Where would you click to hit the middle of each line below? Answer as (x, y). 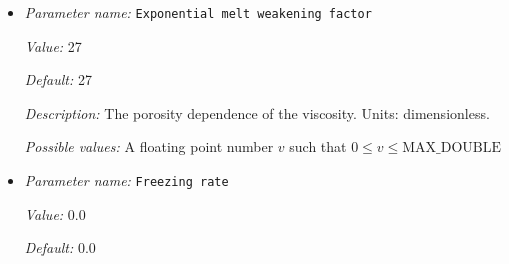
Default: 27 (58, 79)
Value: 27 (53, 45)
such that (318, 146)
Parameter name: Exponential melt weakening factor (198, 12)
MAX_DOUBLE (452, 148)
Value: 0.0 (55, 213)
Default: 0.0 (60, 247)
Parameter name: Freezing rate (126, 180)
